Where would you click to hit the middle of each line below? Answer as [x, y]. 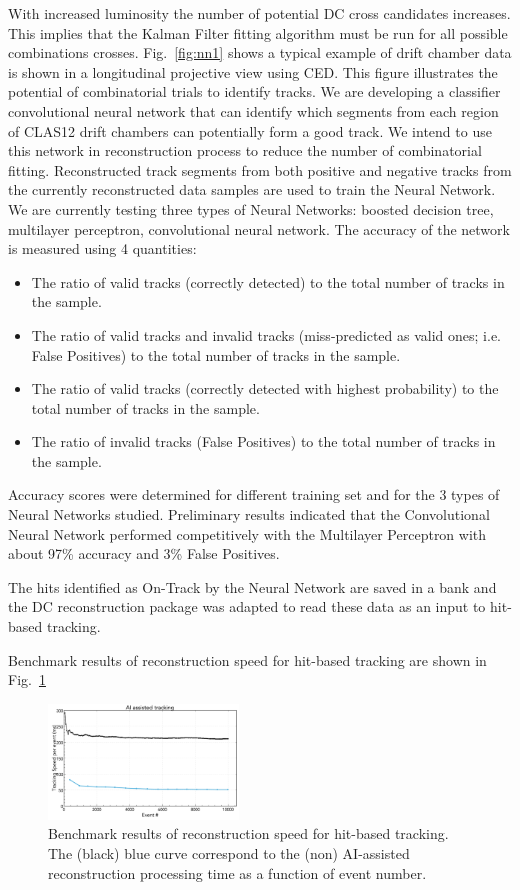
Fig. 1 [27, 679]
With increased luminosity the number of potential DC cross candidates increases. [259, 13]
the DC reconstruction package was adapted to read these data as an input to [247, 606]
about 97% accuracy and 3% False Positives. [144, 553]
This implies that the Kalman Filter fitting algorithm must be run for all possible [258, 32]
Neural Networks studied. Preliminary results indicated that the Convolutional [249, 514]
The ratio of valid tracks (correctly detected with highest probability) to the [265, 388]
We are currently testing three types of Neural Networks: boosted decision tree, [251, 208]
